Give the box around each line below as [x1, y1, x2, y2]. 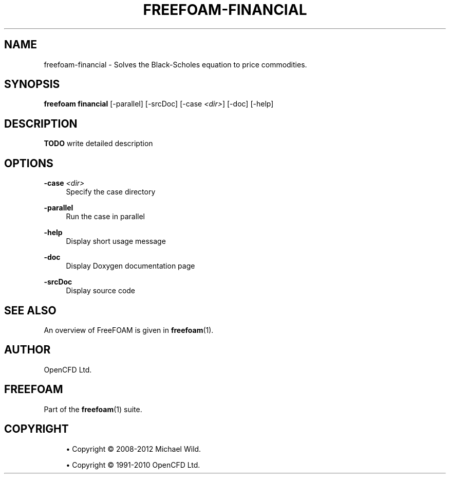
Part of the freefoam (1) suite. [44, 404, 142, 414]
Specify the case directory [66, 187, 156, 197]
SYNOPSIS [4, 78, 60, 91]
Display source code [66, 286, 136, 295]
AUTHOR [4, 343, 51, 357]
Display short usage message [66, 237, 166, 246]
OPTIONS [4, 156, 53, 170]
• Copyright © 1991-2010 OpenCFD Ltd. [66, 460, 200, 469]
